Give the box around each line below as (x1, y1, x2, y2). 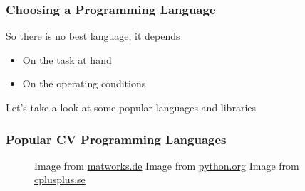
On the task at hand (22, 52, 112, 67)
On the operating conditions (22, 76, 146, 91)
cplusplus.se (34, 172, 86, 187)
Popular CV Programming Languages (6, 130, 227, 148)
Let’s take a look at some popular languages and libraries (6, 100, 257, 114)
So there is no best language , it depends (6, 28, 180, 43)
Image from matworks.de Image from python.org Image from (34, 158, 299, 173)
